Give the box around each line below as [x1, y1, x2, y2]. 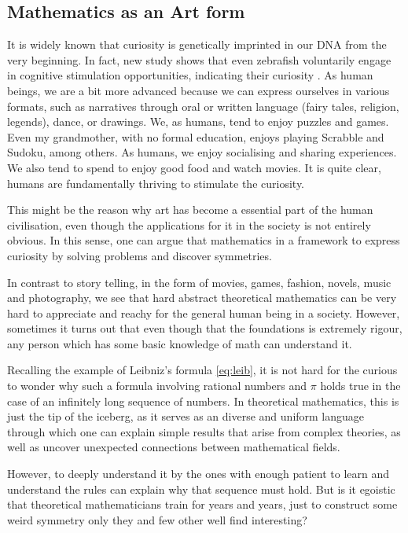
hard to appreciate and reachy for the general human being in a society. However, [7, 304, 400, 321]
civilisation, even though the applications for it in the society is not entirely [7, 216, 371, 233]
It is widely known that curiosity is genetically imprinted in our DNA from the [7, 36, 387, 53]
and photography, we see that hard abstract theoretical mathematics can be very [7, 289, 397, 306]
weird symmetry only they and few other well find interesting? [7, 511, 307, 527]
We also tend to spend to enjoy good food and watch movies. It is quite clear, [7, 159, 381, 175]
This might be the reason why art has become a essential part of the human [7, 201, 373, 218]
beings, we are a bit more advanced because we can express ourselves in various [7, 82, 390, 98]
